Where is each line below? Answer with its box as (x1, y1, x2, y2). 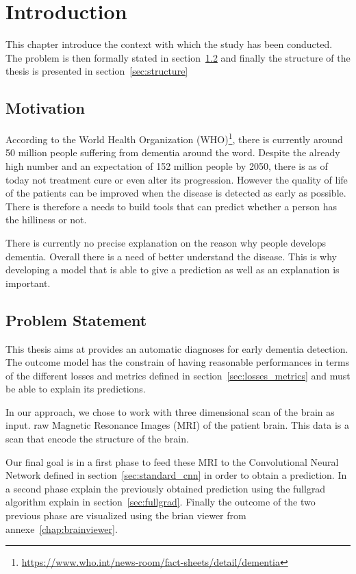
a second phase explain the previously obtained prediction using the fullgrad (5, 481, 326, 495)
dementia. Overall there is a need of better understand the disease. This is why (5, 249, 337, 263)
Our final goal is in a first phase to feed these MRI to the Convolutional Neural (5, 454, 339, 469)
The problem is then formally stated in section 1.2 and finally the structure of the (5, 50, 351, 64)
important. (5, 275, 51, 290)
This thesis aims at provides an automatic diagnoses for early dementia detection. (5, 341, 348, 355)
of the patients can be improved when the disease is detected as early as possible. (5, 186, 346, 200)
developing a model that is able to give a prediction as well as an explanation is (5, 262, 340, 277)
